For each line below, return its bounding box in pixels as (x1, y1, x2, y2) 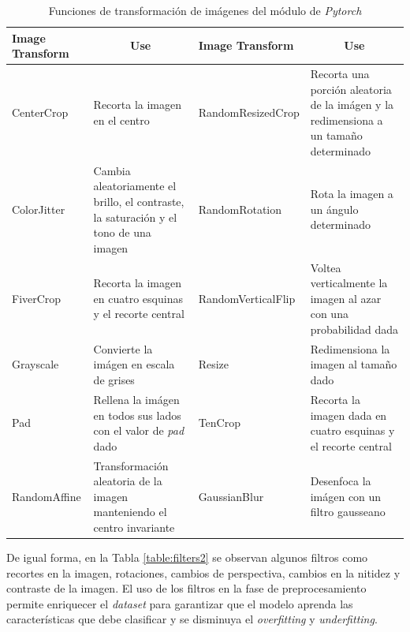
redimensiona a (310, 111, 383, 128)
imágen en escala (93, 356, 175, 372)
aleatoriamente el (93, 178, 177, 194)
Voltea (310, 259, 341, 275)
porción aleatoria (310, 80, 392, 97)
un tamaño (310, 127, 363, 144)
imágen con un (310, 488, 382, 504)
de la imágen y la (310, 96, 394, 113)
